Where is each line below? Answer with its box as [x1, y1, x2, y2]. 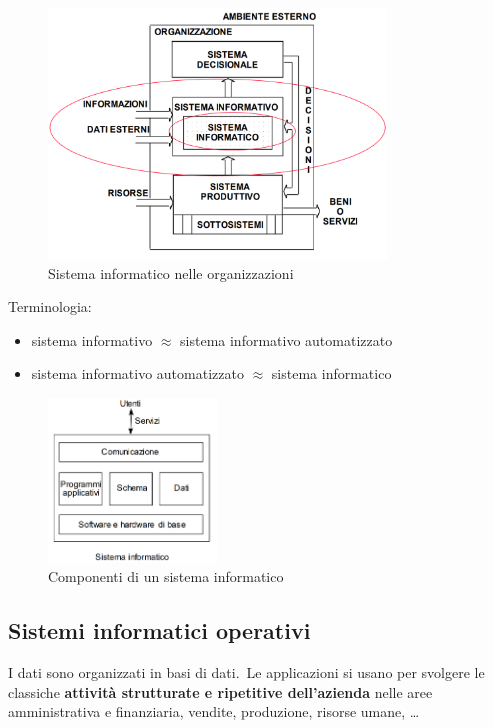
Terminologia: [8, 296, 92, 317]
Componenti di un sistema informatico [48, 566, 284, 587]
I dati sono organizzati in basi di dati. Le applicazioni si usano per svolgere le [8, 661, 485, 682]
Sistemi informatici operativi [8, 615, 311, 646]
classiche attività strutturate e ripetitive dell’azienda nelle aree [8, 681, 433, 702]
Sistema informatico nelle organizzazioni [48, 262, 294, 283]
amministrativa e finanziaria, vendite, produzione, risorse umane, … [8, 701, 420, 722]
